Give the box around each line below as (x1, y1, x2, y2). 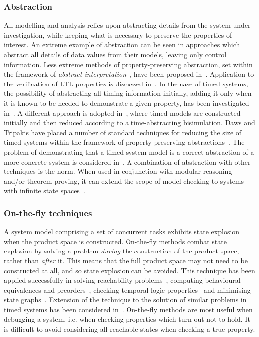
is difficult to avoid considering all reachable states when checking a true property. (4, 324, 255, 334)
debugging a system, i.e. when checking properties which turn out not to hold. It (4, 314, 250, 324)
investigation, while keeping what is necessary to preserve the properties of (4, 29, 232, 40)
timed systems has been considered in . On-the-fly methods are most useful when (4, 304, 253, 314)
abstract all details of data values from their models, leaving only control (4, 49, 227, 59)
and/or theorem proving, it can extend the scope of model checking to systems (4, 175, 244, 186)
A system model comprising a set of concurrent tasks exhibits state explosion (4, 226, 240, 237)
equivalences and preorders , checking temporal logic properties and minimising (4, 284, 251, 295)
